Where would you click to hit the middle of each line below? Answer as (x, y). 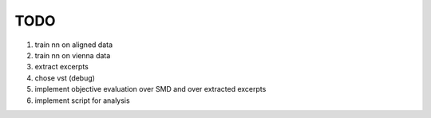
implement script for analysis (83, 100)
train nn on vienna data (73, 55)
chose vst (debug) (65, 78)
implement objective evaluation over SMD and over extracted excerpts (150, 89)
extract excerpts (62, 67)
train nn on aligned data (74, 45)
